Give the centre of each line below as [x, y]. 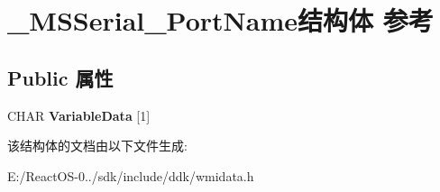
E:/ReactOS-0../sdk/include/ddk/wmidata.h [131, 175]
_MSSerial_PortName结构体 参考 [220, 20]
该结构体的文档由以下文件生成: [97, 146]
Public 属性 [60, 77]
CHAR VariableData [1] [79, 115]
